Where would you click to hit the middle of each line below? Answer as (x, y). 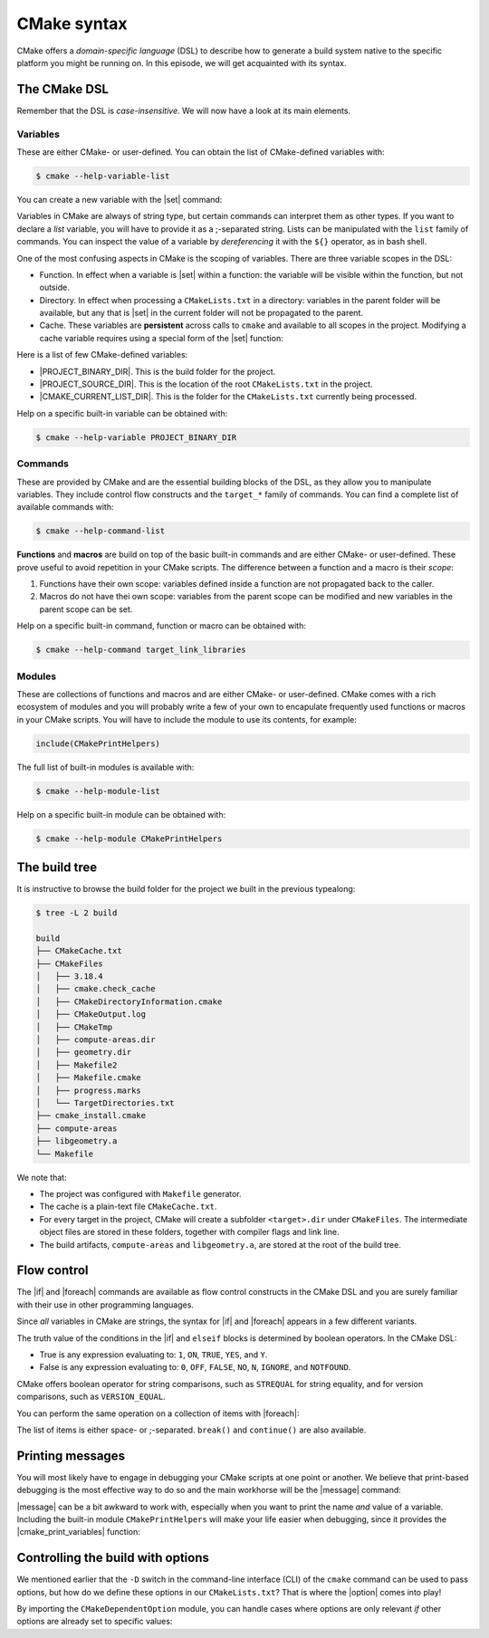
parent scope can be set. (86, 609)
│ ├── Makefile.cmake (89, 1078)
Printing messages (71, 1456)
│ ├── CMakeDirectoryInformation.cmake (129, 1001)
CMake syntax (72, 24)
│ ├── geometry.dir (84, 1052)
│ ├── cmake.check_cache (96, 989)
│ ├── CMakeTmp (74, 1027)
